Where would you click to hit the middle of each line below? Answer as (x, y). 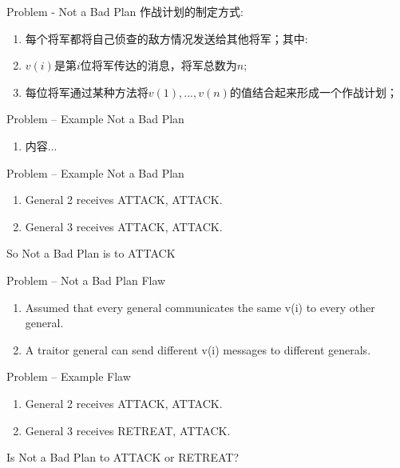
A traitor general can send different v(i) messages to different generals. (198, 349)
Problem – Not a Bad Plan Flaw (86, 280)
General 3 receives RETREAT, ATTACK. (128, 430)
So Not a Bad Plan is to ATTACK (91, 253)
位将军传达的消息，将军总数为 (158, 65)
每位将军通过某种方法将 (87, 92)
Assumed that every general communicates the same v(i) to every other (200, 307)
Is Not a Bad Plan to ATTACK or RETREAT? (123, 457)
